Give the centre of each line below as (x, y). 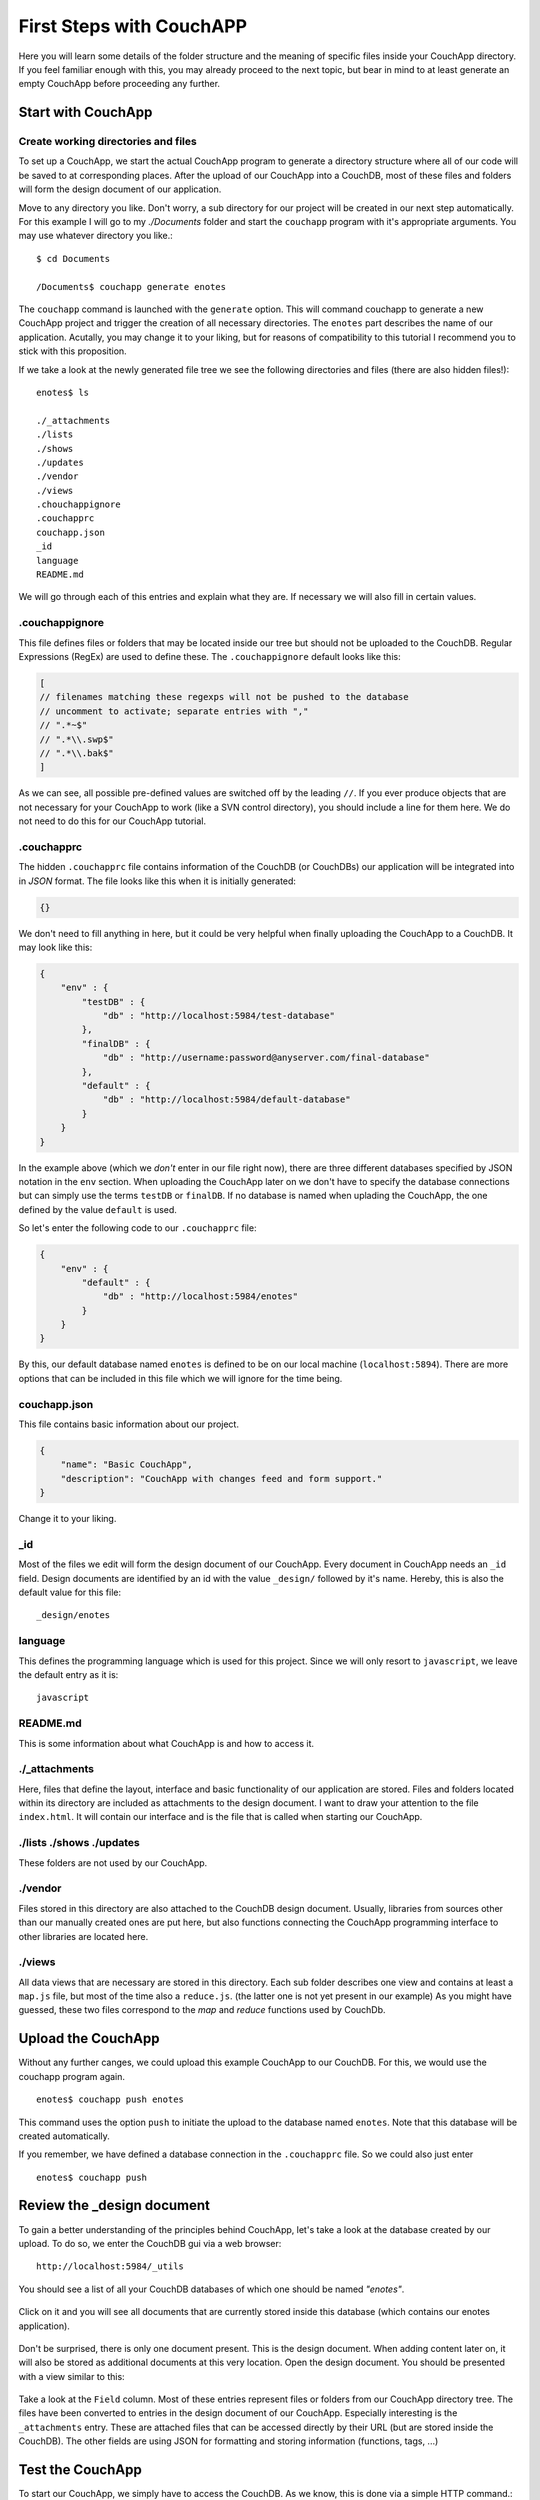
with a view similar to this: (71, 2376)
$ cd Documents (73, 258)
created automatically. (64, 2136)
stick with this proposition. (72, 351)
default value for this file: (70, 1592)
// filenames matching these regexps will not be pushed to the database (224, 697)
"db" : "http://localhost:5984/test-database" (218, 1016)
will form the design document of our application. (120, 189)
